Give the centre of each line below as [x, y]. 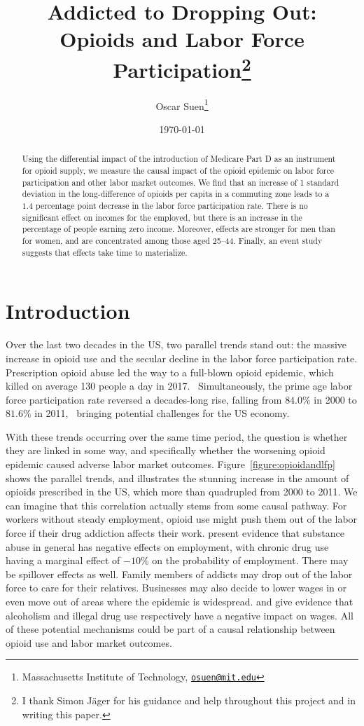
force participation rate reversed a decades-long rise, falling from [144, 399]
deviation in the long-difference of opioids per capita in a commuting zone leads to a [176, 194]
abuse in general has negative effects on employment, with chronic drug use [167, 546]
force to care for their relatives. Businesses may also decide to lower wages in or [176, 588]
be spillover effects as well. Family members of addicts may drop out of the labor [179, 574]
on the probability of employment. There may [250, 560]
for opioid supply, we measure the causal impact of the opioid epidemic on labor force [178, 171]
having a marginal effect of [63, 560]
